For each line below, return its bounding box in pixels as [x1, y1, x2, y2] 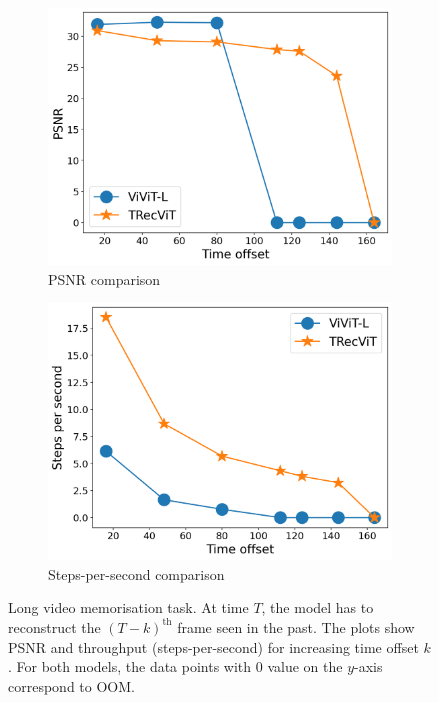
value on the [267, 656, 343, 677]
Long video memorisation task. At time [8, 597, 249, 618]
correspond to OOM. [8, 675, 135, 696]
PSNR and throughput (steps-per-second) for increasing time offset [8, 636, 419, 657]
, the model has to [261, 597, 374, 618]
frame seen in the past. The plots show [177, 616, 415, 637]
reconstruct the [8, 616, 101, 637]
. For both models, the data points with [8, 656, 252, 677]
